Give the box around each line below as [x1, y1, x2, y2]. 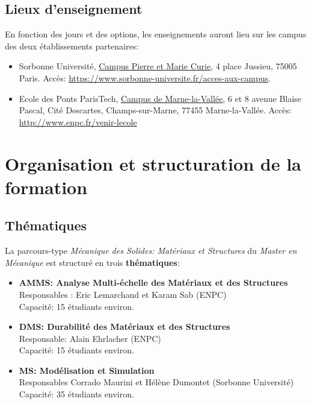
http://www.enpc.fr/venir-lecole [19, 115, 137, 128]
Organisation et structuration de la [5, 151, 301, 175]
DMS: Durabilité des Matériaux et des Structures [19, 320, 230, 333]
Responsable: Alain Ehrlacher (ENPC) [19, 332, 161, 344]
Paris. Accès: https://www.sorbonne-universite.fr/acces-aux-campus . [19, 71, 271, 84]
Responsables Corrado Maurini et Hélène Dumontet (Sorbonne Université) [19, 376, 294, 388]
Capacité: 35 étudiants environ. [19, 388, 134, 400]
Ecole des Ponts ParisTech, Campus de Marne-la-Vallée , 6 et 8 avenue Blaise [19, 92, 301, 104]
